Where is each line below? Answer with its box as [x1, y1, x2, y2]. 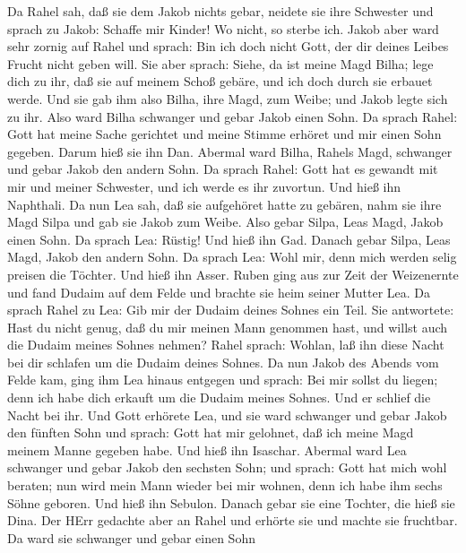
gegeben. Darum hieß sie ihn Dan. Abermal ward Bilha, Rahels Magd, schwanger [7, 142, 453, 160]
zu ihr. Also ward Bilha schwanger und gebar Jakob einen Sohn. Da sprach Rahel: [7, 107, 458, 125]
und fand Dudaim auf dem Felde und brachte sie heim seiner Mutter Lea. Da [7, 282, 431, 301]
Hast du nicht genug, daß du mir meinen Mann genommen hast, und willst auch [7, 317, 448, 336]
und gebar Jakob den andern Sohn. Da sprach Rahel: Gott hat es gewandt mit [7, 160, 438, 178]
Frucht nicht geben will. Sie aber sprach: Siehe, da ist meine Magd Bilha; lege [7, 54, 434, 73]
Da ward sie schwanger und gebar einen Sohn [7, 528, 255, 547]
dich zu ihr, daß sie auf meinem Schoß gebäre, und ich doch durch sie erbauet [7, 72, 433, 91]
